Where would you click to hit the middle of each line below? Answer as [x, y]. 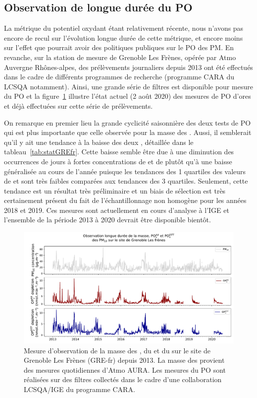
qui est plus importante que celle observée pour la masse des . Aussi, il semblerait [128, 132]
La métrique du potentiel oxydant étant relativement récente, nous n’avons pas [124, 28]
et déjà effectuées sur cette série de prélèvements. [78, 105]
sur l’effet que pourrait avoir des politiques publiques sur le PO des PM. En [119, 47]
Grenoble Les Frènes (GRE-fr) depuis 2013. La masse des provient [124, 360]
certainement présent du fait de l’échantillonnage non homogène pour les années [125, 200]
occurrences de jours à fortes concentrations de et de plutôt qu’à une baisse [118, 161]
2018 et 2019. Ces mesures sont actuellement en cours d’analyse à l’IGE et [117, 210]
